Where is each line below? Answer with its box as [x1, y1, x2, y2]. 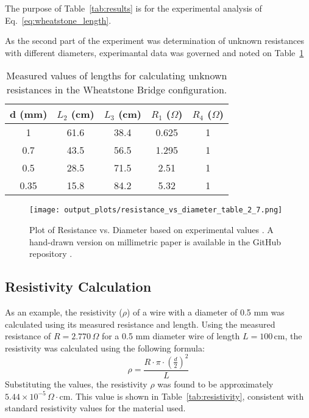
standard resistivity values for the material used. [5, 402, 186, 414]
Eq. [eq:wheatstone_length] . [5, 13, 112, 26]
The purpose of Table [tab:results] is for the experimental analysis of [5, 2, 262, 14]
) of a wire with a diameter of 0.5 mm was [127, 306, 285, 319]
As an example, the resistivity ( [5, 306, 123, 319]
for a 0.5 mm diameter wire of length [101, 330, 240, 342]
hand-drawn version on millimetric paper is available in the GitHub [29, 235, 282, 248]
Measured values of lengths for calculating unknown [6, 68, 227, 83]
